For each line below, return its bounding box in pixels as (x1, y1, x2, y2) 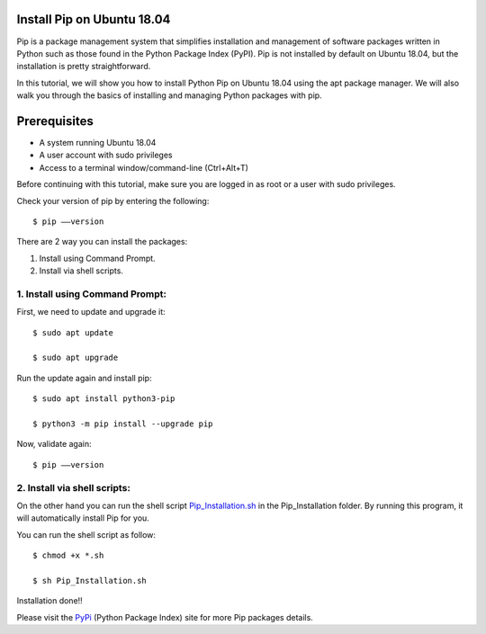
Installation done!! (16, 595, 83, 606)
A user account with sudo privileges (39, 149, 173, 161)
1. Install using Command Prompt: (16, 288, 166, 300)
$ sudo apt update (32, 327, 114, 337)
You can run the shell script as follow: (16, 529, 157, 540)
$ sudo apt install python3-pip (32, 394, 175, 404)
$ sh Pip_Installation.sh (32, 576, 148, 585)
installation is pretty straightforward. (16, 61, 151, 72)
